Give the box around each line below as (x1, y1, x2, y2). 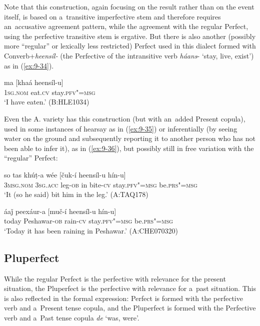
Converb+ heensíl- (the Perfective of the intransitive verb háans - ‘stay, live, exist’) (4, 50, 254, 60)
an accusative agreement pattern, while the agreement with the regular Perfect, (4, 21, 248, 31)
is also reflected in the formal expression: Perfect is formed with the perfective (4, 292, 243, 303)
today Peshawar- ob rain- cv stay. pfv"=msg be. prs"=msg (4, 215, 173, 226)
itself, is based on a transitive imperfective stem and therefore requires (4, 11, 221, 21)
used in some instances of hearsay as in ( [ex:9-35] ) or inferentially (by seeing (4, 123, 237, 133)
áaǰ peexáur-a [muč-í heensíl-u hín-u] (4, 205, 116, 216)
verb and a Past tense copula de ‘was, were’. (4, 312, 139, 323)
